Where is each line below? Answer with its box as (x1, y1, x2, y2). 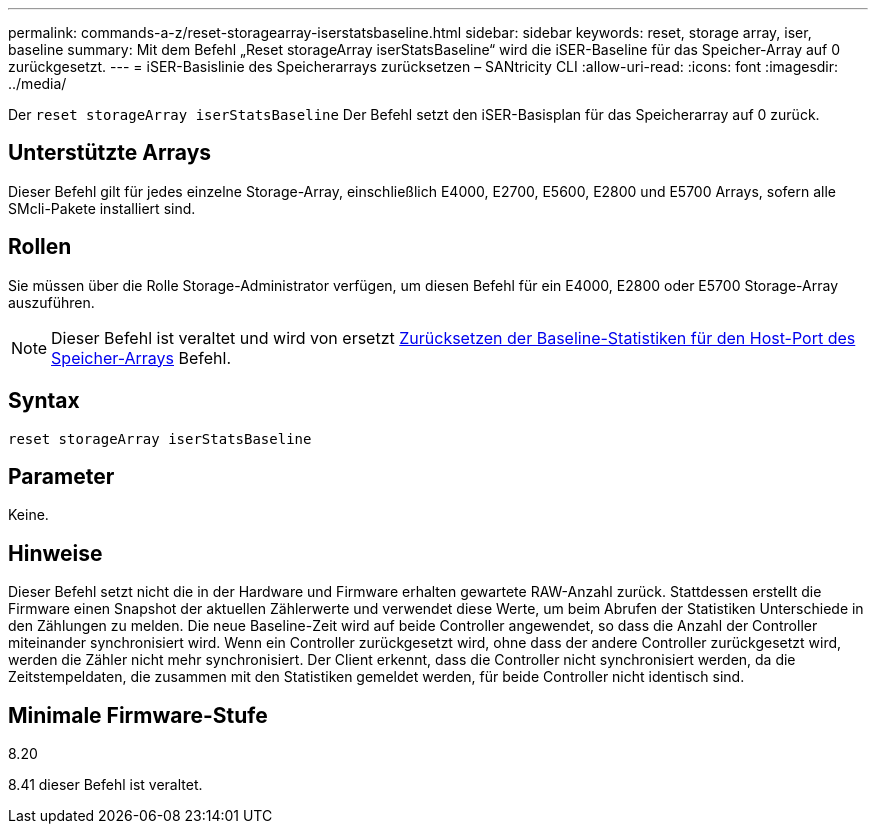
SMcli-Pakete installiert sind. (8, 199, 196, 217)
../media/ (8, 75, 67, 92)
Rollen (8, 234, 72, 260)
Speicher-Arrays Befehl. (51, 347, 232, 368)
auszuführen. (8, 293, 95, 311)
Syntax (8, 388, 80, 414)
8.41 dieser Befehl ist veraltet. (8, 776, 203, 794)
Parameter (8, 463, 115, 489)
